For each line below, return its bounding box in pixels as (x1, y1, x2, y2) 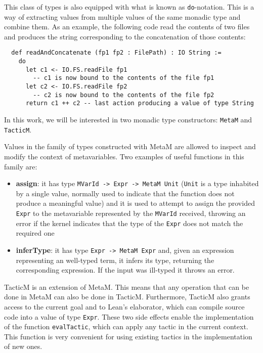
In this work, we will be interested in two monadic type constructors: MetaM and (4, 114, 252, 125)
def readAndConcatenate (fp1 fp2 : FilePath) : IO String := (11, 49, 222, 57)
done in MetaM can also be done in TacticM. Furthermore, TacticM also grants (4, 291, 250, 302)
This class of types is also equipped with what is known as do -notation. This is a (4, 2, 254, 12)
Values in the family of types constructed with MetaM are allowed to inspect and (4, 141, 256, 152)
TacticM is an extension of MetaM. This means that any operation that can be (4, 281, 249, 292)
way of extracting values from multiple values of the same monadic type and (4, 11, 241, 22)
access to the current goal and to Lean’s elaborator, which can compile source (4, 301, 245, 312)
